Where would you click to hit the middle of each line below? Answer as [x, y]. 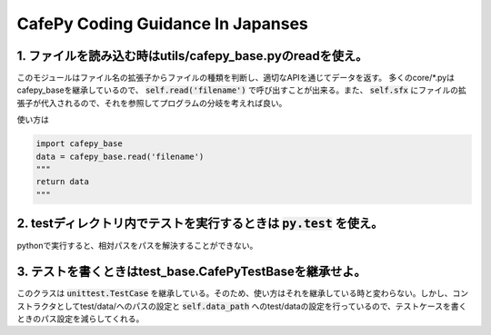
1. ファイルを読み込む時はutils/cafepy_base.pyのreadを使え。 [192, 56]
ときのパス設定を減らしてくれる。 [80, 319]
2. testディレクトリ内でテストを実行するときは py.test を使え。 [200, 224]
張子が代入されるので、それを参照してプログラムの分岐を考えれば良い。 [152, 103]
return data [63, 182]
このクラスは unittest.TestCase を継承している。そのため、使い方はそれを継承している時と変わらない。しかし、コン [243, 293]
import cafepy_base [79, 144]
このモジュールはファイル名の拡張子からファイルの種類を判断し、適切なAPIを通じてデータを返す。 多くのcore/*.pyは [235, 78]
